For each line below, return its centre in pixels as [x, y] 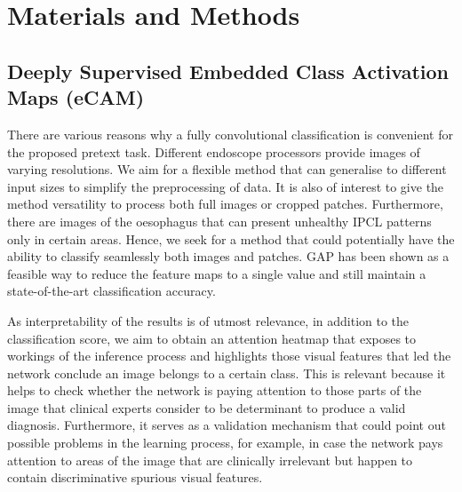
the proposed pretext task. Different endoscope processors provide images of [214, 151]
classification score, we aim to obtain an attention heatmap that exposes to [212, 338]
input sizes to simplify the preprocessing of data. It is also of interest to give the [226, 186]
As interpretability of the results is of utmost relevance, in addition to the [208, 320]
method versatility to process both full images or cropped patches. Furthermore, [225, 204]
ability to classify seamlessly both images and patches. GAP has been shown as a [228, 256]
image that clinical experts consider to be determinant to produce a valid [207, 407]
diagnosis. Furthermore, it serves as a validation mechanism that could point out [227, 425]
